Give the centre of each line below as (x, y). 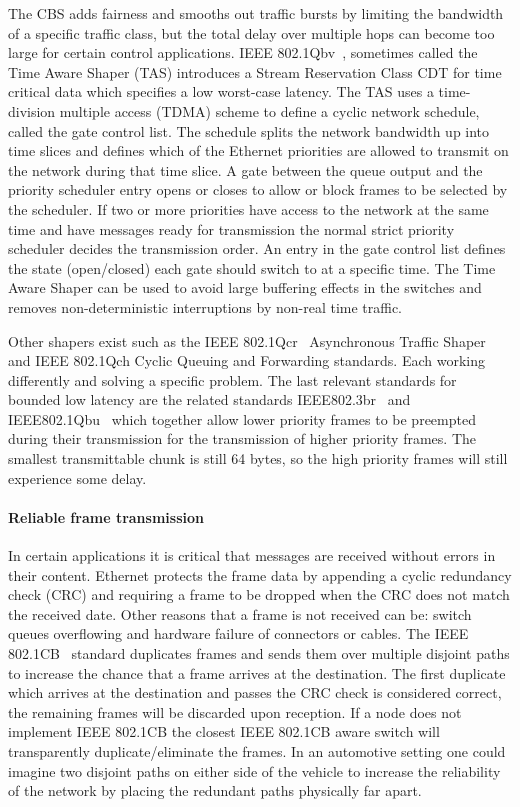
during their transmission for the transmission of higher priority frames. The (242, 438)
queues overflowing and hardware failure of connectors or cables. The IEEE (238, 633)
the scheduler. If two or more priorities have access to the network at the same (248, 208)
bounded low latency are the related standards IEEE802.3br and (209, 399)
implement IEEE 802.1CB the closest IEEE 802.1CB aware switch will (224, 731)
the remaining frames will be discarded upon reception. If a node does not (235, 711)
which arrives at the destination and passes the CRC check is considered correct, (255, 692)
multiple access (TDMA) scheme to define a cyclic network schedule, (269, 110)
